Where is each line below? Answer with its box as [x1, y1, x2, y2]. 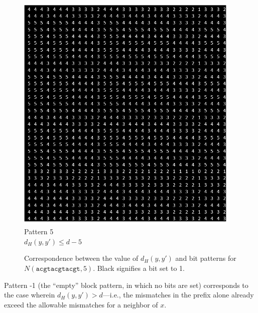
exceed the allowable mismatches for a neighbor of [4, 299, 158, 309]
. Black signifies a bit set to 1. [93, 262, 185, 273]
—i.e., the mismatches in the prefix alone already [102, 289, 254, 300]
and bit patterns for [175, 253, 236, 263]
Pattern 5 [24, 226, 54, 237]
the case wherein [4, 289, 55, 300]
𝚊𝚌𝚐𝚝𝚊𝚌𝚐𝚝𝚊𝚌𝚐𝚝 [36, 265, 80, 272]
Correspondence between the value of [24, 253, 139, 263]
